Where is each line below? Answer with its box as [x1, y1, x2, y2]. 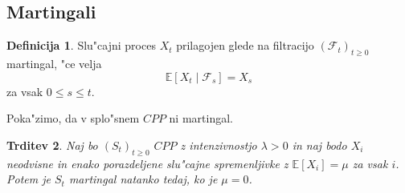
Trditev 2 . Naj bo [6, 136, 98, 153]
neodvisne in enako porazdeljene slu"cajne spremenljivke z [6, 155, 288, 171]
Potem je [6, 171, 51, 187]
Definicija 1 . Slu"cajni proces [6, 37, 156, 54]
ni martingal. [169, 110, 233, 127]
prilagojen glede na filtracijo [176, 37, 314, 54]
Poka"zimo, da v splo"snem [6, 110, 140, 127]
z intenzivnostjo [180, 136, 257, 153]
